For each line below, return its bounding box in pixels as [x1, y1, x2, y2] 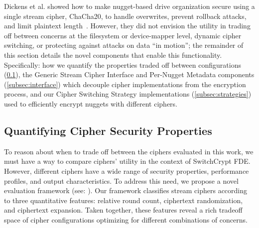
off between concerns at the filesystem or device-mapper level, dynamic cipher [4, 30, 242, 40]
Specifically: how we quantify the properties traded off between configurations [4, 59, 241, 70]
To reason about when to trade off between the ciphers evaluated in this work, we [4, 146, 254, 156]
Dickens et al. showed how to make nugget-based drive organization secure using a [4, 1, 255, 11]
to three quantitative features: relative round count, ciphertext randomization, [4, 195, 243, 205]
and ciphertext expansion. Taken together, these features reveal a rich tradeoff [4, 205, 243, 215]
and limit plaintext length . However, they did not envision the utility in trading [4, 20, 251, 31]
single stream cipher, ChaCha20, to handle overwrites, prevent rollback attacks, [4, 10, 247, 21]
